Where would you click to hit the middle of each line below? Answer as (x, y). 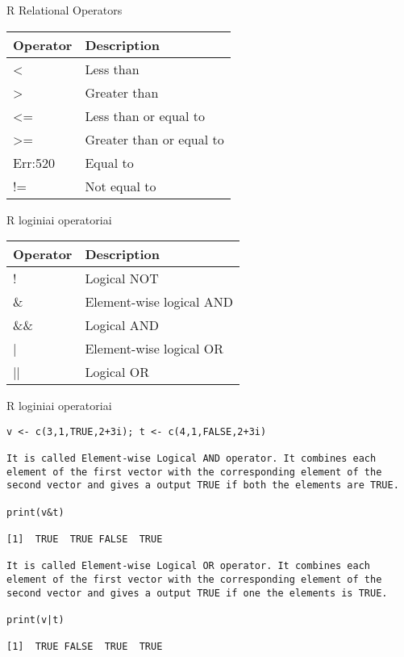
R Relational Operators (65, 10)
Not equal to (121, 186)
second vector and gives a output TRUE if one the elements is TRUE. (197, 593)
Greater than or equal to (154, 139)
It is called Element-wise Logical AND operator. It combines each (192, 459)
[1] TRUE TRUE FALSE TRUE (85, 540)
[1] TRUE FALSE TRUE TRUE (85, 647)
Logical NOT (122, 278)
